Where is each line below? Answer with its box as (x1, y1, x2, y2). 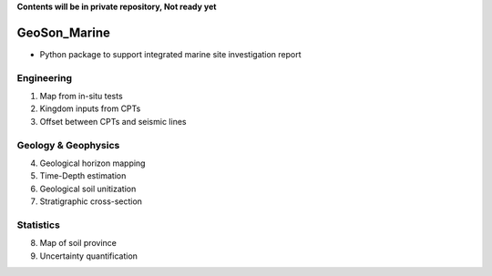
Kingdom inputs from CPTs (39, 103, 141, 114)
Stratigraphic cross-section (39, 196, 143, 207)
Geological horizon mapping (39, 158, 146, 169)
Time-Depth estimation (39, 170, 127, 181)
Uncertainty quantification (39, 250, 138, 261)
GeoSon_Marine (16, 25, 111, 40)
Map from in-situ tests (39, 91, 123, 102)
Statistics (16, 219, 61, 231)
